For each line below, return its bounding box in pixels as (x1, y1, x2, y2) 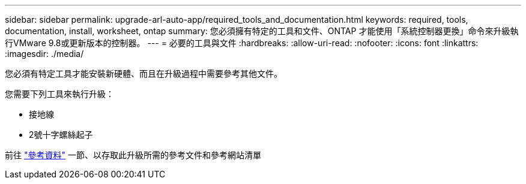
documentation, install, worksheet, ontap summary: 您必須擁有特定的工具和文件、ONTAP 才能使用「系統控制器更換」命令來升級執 (5, 26, 519, 36)
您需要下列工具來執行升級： (5, 89, 114, 99)
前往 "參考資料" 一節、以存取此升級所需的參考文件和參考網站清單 (5, 150, 261, 160)
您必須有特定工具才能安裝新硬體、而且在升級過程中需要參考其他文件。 (5, 68, 282, 79)
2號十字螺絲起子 (29, 129, 93, 140)
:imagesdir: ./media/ (5, 49, 84, 59)
